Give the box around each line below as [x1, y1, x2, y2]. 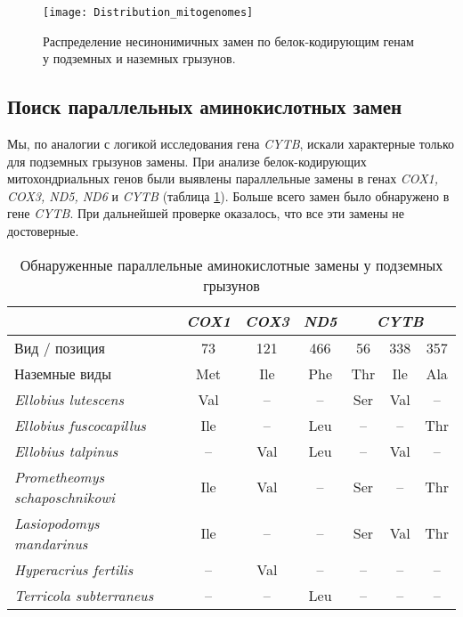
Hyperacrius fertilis [14, 558, 134, 580]
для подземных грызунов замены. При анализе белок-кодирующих [7, 151, 367, 170]
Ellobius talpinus [14, 440, 118, 461]
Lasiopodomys [14, 512, 100, 533]
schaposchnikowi [14, 486, 115, 507]
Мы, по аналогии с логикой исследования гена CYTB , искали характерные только [7, 134, 455, 153]
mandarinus [14, 532, 88, 554]
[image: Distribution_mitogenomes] [43, 6, 254, 19]
